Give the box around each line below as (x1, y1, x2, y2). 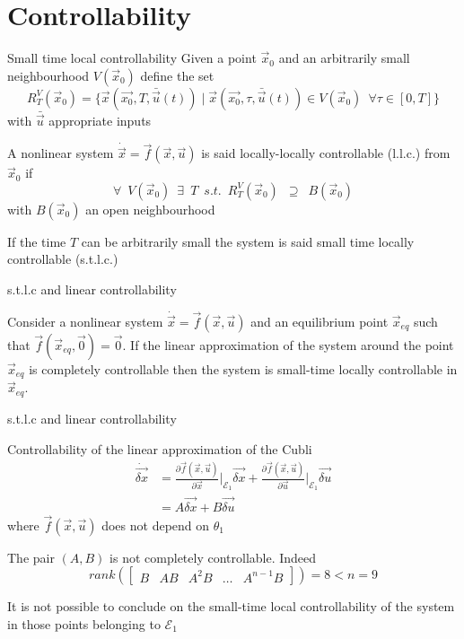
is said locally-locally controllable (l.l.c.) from (201, 144, 451, 162)
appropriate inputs (48, 111, 152, 130)
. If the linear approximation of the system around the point (122, 336, 454, 354)
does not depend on (101, 515, 210, 534)
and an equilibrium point (250, 312, 389, 330)
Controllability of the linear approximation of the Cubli (7, 439, 312, 458)
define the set (140, 66, 214, 84)
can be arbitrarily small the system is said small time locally (81, 232, 415, 250)
